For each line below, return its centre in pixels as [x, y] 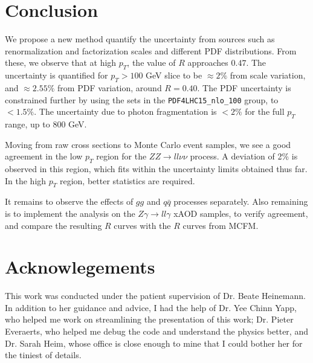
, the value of [151, 63]
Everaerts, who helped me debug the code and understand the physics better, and [156, 331]
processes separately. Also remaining [241, 201]
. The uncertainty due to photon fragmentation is [125, 111]
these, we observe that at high [61, 63]
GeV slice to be [174, 75]
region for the [121, 156]
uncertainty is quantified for [56, 75]
